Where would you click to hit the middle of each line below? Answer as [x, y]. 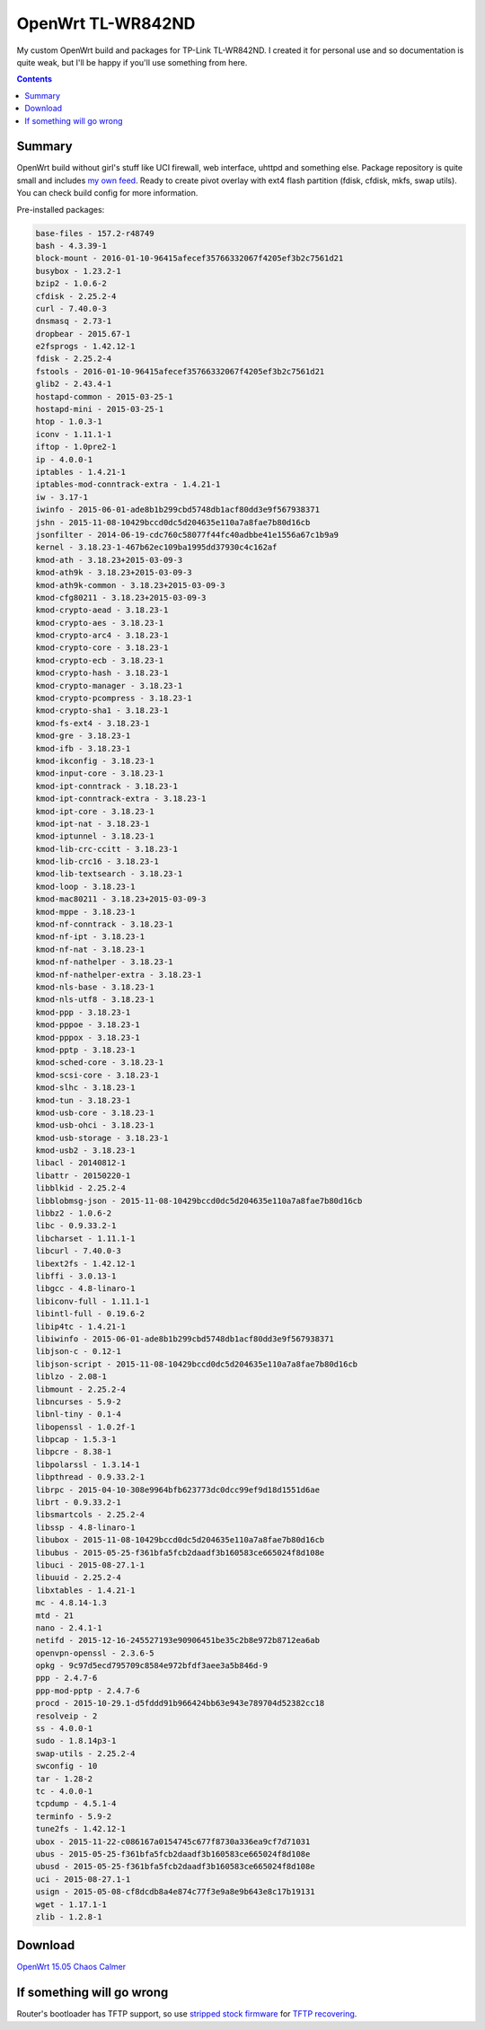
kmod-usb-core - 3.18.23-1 [95, 1112]
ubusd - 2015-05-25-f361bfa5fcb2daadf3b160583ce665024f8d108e [175, 1867]
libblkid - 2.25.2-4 [80, 1188]
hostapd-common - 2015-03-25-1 [105, 396]
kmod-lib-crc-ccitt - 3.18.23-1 [107, 849]
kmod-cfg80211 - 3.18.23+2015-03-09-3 [121, 598]
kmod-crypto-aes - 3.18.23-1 [100, 623]
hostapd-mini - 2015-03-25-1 [100, 409]
